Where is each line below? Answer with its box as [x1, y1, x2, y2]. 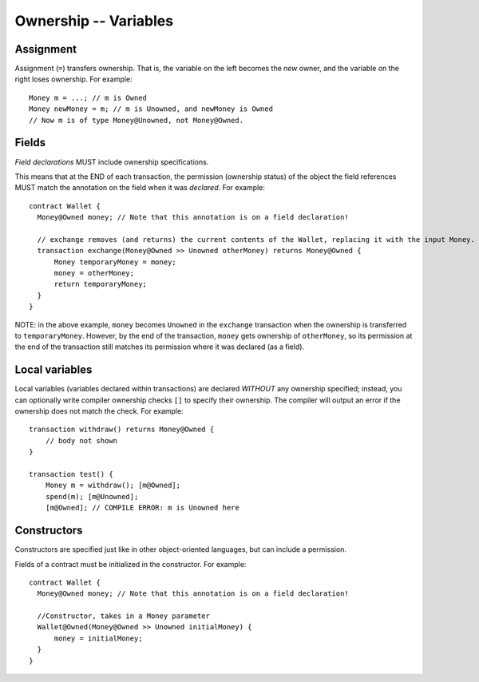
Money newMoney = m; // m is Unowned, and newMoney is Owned [29, 105, 273, 113]
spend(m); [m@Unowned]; [45, 492, 139, 501]
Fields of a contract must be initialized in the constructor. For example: [14, 559, 247, 569]
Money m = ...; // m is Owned [29, 93, 148, 102]
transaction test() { [29, 470, 113, 479]
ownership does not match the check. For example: [14, 406, 184, 416]
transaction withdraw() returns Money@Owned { [29, 425, 215, 434]
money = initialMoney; [53, 633, 143, 643]
